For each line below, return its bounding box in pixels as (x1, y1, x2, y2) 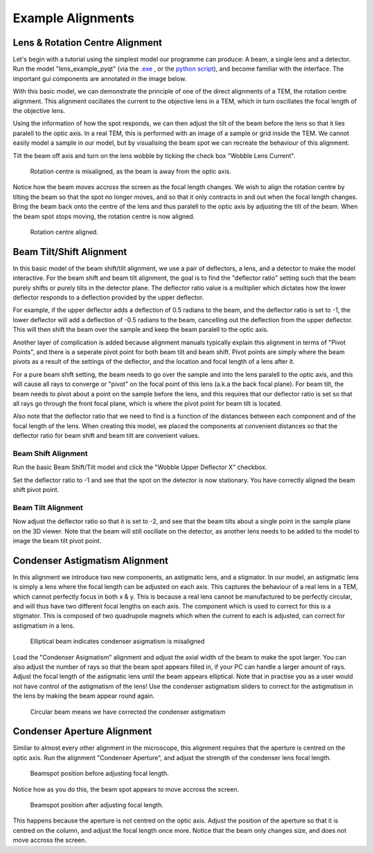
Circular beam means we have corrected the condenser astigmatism (30, 707, 226, 716)
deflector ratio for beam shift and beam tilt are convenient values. (12, 432, 200, 440)
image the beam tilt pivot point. (12, 536, 102, 545)
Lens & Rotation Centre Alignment (12, 37, 163, 49)
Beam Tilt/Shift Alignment (12, 246, 127, 258)
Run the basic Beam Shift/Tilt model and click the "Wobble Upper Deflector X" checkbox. (12, 463, 267, 471)
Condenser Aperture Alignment (12, 726, 152, 737)
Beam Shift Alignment (12, 448, 88, 458)
